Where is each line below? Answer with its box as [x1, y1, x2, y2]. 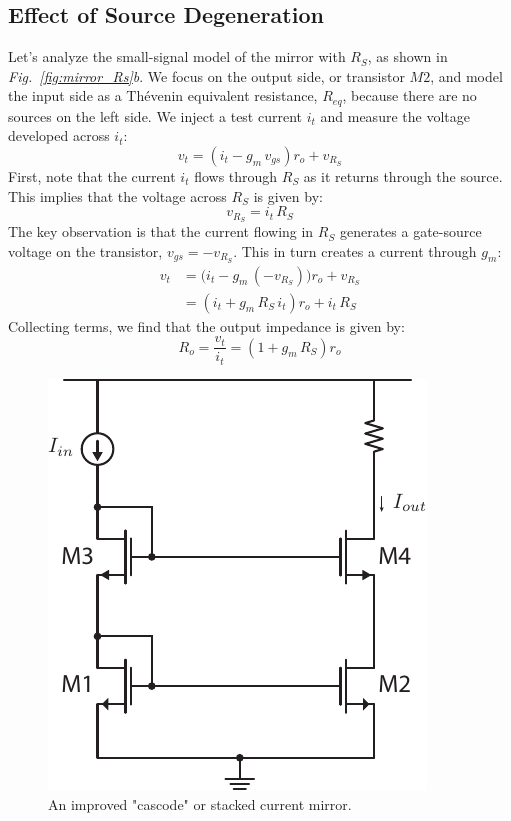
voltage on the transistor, [8, 240, 163, 261]
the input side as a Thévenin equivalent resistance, [8, 85, 318, 106]
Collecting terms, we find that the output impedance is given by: [8, 315, 405, 336]
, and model [430, 65, 503, 86]
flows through [194, 166, 278, 187]
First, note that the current [8, 166, 176, 187]
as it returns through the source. [303, 166, 503, 187]
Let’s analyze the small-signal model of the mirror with [8, 46, 346, 67]
